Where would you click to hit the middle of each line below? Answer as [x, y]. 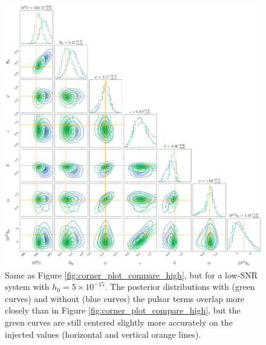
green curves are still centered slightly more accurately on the [119, 322]
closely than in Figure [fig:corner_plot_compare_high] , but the [123, 310]
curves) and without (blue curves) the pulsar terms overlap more [125, 298]
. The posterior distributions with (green [180, 287]
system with [27, 287]
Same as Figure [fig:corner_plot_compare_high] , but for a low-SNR [131, 274]
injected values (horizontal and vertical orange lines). [103, 334]
